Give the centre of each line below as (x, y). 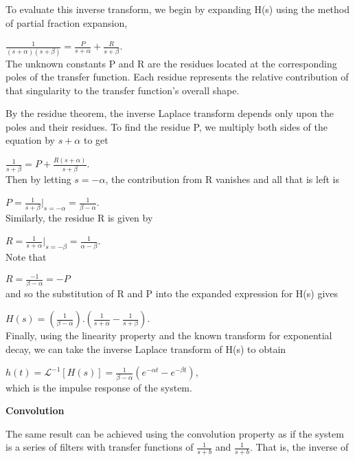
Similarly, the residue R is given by (79, 217)
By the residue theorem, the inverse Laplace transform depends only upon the (170, 113)
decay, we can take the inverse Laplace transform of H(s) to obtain (146, 349)
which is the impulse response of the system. (99, 387)
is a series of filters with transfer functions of (100, 447)
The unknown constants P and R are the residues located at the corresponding (171, 63)
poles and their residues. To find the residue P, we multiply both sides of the (167, 126)
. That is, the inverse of (299, 447)
